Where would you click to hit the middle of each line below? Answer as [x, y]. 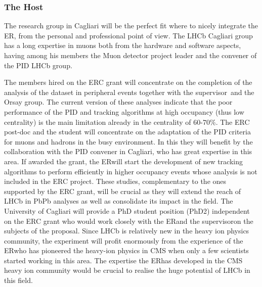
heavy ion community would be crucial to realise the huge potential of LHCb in [127, 270]
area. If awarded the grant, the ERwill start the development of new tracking [123, 161]
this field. [18, 280]
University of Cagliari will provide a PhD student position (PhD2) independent [127, 210]
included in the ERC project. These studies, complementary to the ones [115, 181]
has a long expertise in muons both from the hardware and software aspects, [123, 45]
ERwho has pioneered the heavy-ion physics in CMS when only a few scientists [126, 250]
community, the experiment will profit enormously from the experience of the [124, 240]
